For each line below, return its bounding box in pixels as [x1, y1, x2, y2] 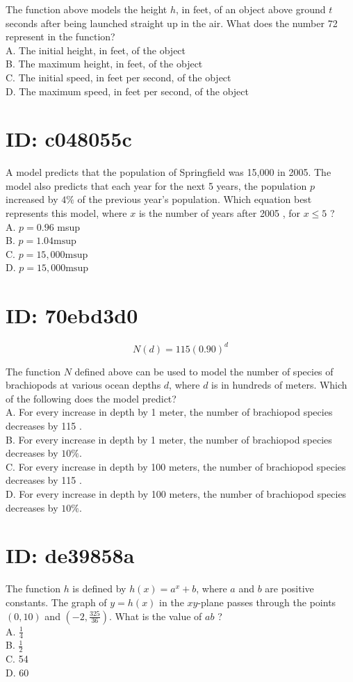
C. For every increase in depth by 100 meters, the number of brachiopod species [6, 459, 346, 473]
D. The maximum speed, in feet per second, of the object [6, 83, 249, 98]
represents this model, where [6, 206, 127, 220]
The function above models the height [6, 2, 167, 16]
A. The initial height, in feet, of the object [6, 42, 186, 57]
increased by [6, 192, 58, 206]
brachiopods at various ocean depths [6, 377, 161, 392]
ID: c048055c [6, 124, 132, 153]
